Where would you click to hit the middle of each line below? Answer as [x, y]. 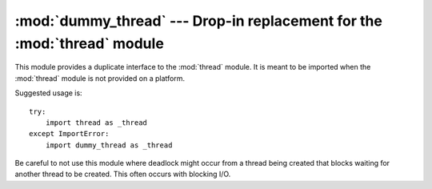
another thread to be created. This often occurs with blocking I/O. [123, 174]
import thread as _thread [96, 123]
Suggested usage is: [49, 93]
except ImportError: [69, 134]
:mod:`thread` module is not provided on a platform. [100, 78]
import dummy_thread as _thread [109, 145]
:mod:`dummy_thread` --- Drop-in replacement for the [199, 21]
